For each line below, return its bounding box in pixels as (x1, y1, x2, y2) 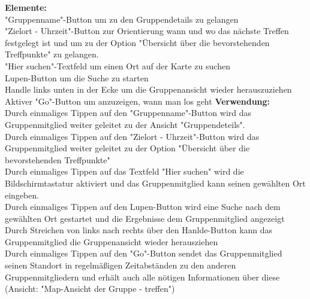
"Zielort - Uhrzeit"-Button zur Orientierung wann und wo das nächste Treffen (5, 25, 289, 37)
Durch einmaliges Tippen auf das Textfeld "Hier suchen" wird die (5, 165, 244, 178)
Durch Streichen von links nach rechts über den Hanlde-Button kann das (5, 224, 273, 236)
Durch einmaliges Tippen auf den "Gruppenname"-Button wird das (5, 106, 252, 119)
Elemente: (5, 1, 47, 13)
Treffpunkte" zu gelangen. (5, 48, 99, 60)
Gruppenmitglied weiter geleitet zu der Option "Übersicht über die (5, 142, 250, 154)
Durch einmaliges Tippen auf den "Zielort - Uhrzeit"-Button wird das (5, 130, 260, 142)
